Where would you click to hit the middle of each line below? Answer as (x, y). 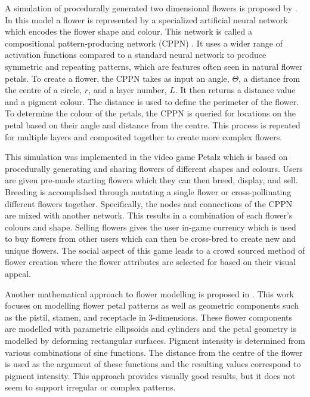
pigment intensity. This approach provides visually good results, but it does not (150, 375)
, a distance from (269, 78)
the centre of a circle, (44, 90)
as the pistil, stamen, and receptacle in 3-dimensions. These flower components (149, 317)
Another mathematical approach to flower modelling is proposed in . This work (149, 293)
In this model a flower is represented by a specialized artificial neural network (146, 19)
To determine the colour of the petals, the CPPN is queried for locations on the (151, 113)
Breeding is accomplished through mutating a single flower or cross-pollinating (148, 191)
